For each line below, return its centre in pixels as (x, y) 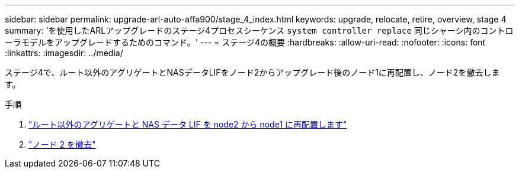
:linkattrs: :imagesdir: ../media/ (64, 53)
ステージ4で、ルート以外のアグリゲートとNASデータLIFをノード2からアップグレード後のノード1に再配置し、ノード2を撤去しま (252, 72)
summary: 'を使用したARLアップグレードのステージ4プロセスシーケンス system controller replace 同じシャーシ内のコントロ (259, 30)
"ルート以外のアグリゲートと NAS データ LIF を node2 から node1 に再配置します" (188, 124)
